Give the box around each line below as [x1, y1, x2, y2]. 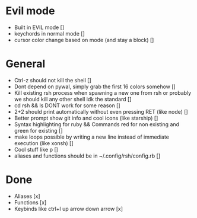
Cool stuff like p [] [14, 146, 59, 153]
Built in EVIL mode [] [14, 24, 65, 31]
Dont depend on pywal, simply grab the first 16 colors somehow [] [14, 83, 176, 90]
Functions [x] [14, 198, 47, 206]
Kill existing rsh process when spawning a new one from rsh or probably [14, 89, 192, 96]
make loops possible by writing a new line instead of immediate [14, 133, 170, 140]
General [5, 57, 46, 70]
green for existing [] [14, 127, 63, 134]
